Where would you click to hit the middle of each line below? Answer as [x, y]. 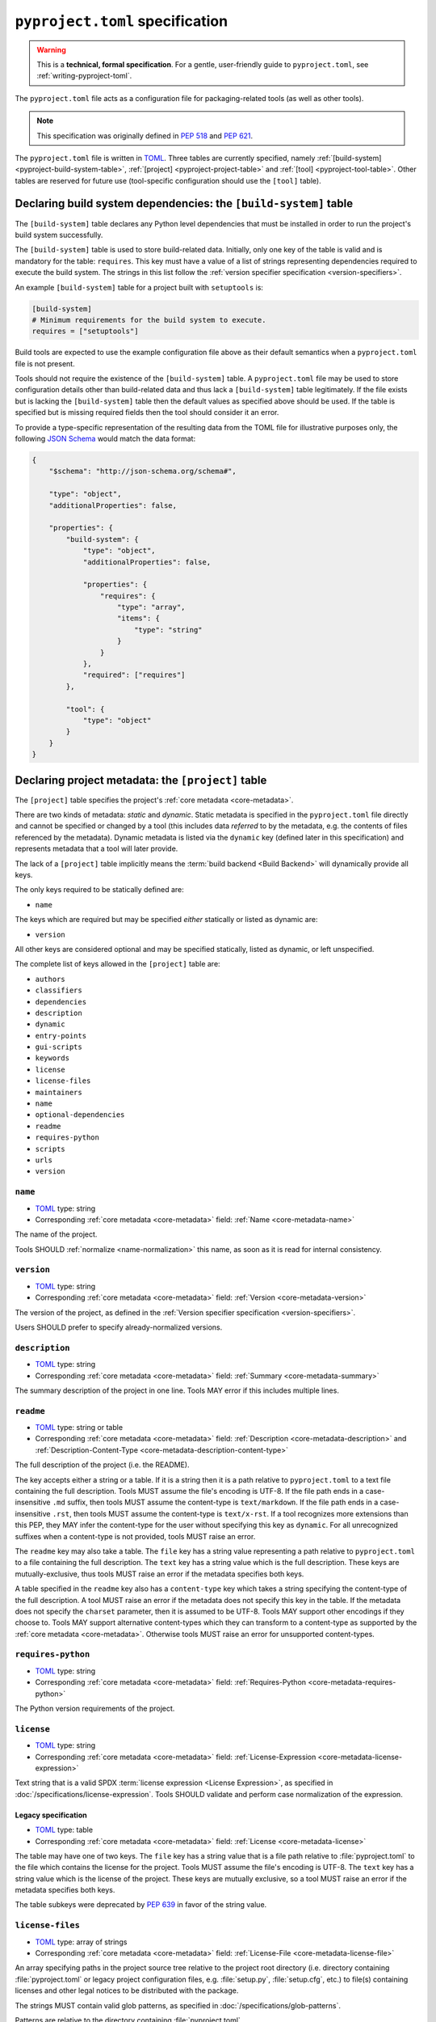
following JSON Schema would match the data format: [105, 439]
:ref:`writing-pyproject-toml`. [84, 76]
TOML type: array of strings [81, 1942]
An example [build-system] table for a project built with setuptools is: [139, 287]
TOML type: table [64, 1830]
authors [50, 979]
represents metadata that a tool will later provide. [96, 848]
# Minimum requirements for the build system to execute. [149, 320]
